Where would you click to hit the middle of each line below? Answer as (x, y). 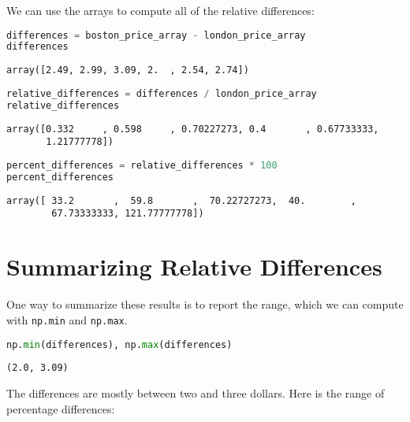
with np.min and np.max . (67, 319)
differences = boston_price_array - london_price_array (156, 35)
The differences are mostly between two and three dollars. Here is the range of (196, 393)
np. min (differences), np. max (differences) (119, 344)
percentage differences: (61, 408)
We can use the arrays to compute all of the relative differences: (160, 10)
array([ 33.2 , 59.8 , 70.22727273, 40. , (181, 200)
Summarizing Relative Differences (194, 267)
